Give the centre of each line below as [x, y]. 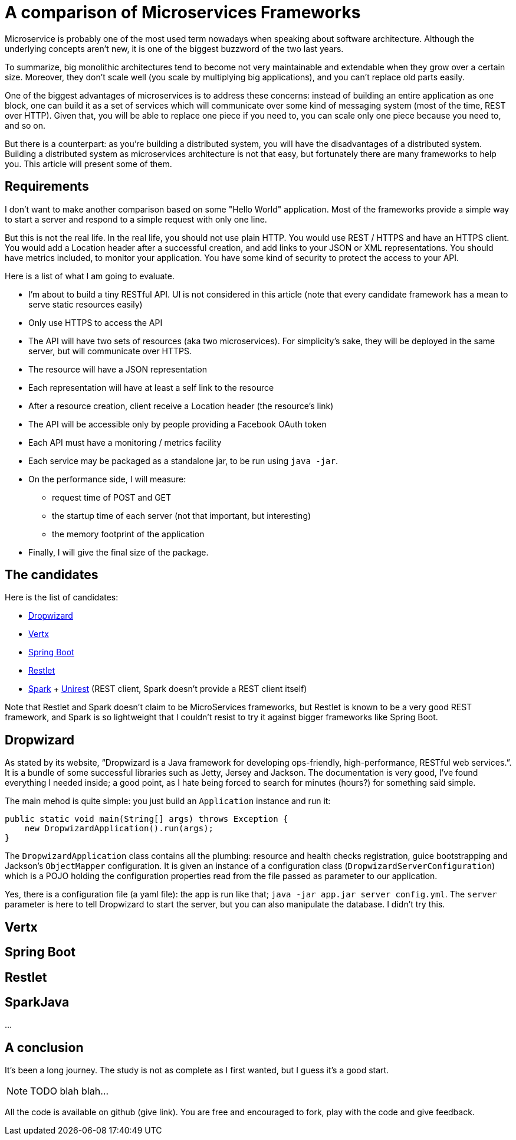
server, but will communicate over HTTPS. [110, 351]
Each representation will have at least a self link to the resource [151, 387]
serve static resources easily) [86, 304]
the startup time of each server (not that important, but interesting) [182, 515]
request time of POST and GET [112, 497]
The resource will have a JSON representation [118, 369]
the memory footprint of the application [128, 534]
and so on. [25, 125]
